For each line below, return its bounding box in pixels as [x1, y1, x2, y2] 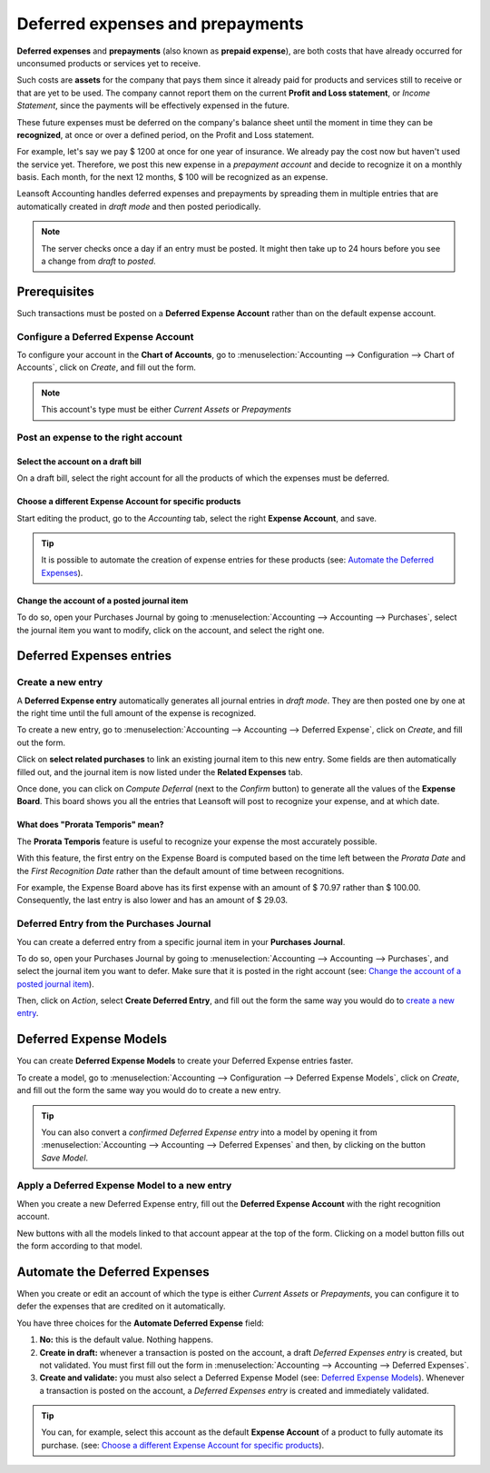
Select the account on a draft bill [16, 455, 142, 467]
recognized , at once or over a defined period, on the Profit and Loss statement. [16, 129, 315, 140]
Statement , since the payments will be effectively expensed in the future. [16, 100, 290, 111]
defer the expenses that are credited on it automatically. [16, 1300, 226, 1312]
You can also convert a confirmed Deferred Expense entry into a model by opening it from [41, 1127, 378, 1138]
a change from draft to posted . [41, 255, 156, 267]
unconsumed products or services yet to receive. [16, 57, 201, 68]
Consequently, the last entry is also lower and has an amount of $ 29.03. [16, 895, 289, 906]
